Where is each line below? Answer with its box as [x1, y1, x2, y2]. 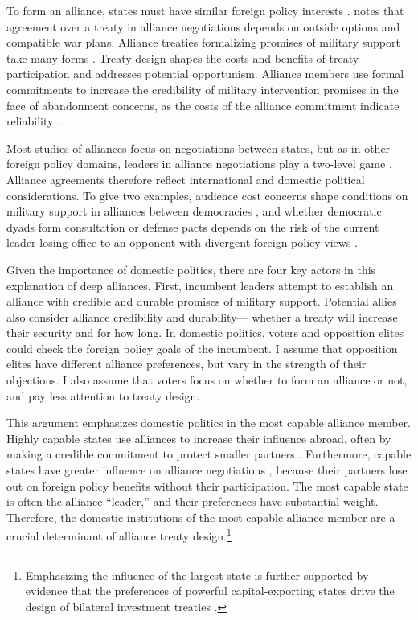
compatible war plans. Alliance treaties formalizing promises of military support [6, 34, 400, 51]
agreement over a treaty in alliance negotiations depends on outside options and [6, 18, 400, 35]
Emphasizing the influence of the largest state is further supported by [25, 566, 369, 583]
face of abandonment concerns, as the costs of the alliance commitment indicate [6, 96, 400, 113]
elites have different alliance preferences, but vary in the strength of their [6, 355, 367, 372]
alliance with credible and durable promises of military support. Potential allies [6, 293, 397, 310]
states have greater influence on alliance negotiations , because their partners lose [6, 462, 408, 478]
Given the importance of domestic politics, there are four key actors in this [6, 261, 376, 277]
